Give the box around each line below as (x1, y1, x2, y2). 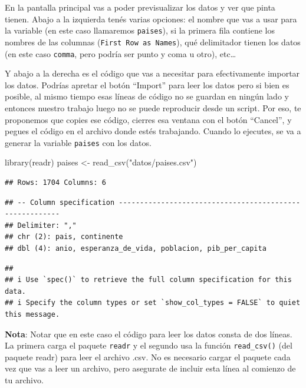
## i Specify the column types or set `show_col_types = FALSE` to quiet (5, 299, 301, 307)
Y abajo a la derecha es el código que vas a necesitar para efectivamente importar (5, 67, 300, 79)
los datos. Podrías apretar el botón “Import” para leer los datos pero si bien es (5, 78, 289, 91)
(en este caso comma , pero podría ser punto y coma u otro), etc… (5, 47, 236, 59)
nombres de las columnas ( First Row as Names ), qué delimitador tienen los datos (5, 35, 301, 48)
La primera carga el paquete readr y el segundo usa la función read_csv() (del (5, 339, 292, 351)
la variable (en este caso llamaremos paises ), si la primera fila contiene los (5, 24, 275, 37)
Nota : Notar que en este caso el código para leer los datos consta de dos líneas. (5, 327, 292, 340)
